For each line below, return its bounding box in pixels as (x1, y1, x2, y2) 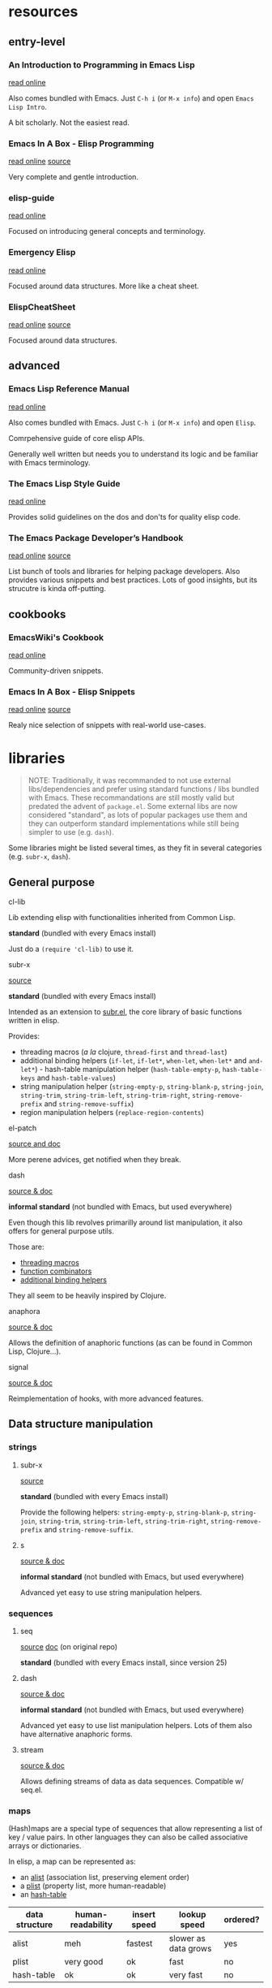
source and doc (8, 1139, 61, 1149)
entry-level (8, 35, 66, 49)
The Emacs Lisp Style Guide (8, 478, 121, 489)
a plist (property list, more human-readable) (19, 1881, 167, 1891)
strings (8, 1441, 38, 1453)
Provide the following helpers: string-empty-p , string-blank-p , (19, 1507, 230, 1517)
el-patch (8, 1123, 37, 1133)
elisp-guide (8, 192, 55, 204)
